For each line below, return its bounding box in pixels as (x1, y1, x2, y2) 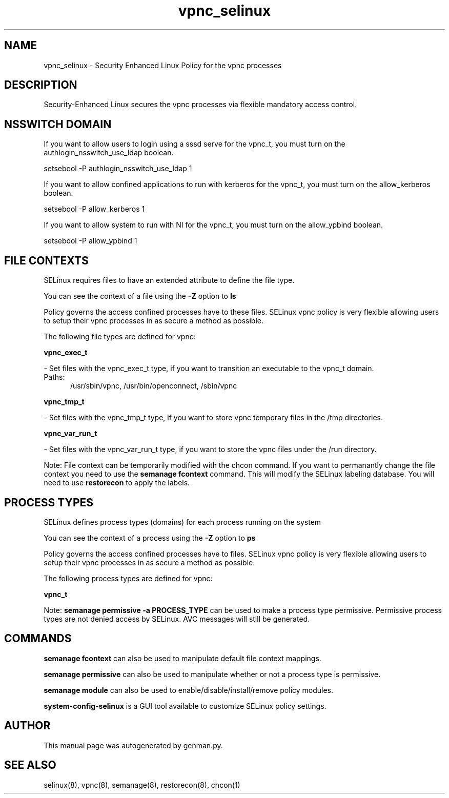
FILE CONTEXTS (4, 254, 89, 267)
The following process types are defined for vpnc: (44, 574, 213, 583)
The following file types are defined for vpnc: (44, 332, 196, 341)
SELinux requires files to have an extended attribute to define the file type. (44, 276, 295, 285)
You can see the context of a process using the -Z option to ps (44, 533, 256, 542)
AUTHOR (4, 719, 51, 732)
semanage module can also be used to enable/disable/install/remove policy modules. (44, 685, 334, 694)
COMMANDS (4, 632, 72, 645)
